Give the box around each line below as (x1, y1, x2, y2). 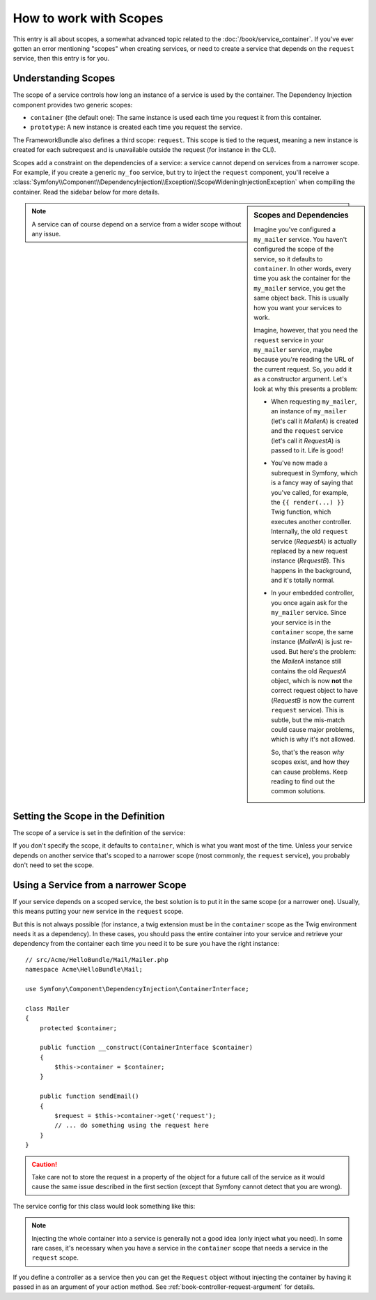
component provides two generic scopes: (13, 100, 133, 109)
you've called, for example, (271, 488, 349, 496)
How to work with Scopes (13, 10, 164, 26)
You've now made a (271, 459, 328, 467)
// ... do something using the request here (54, 1122, 209, 1129)
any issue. (31, 229, 61, 238)
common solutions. (271, 787, 327, 795)
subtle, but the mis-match (271, 715, 345, 724)
